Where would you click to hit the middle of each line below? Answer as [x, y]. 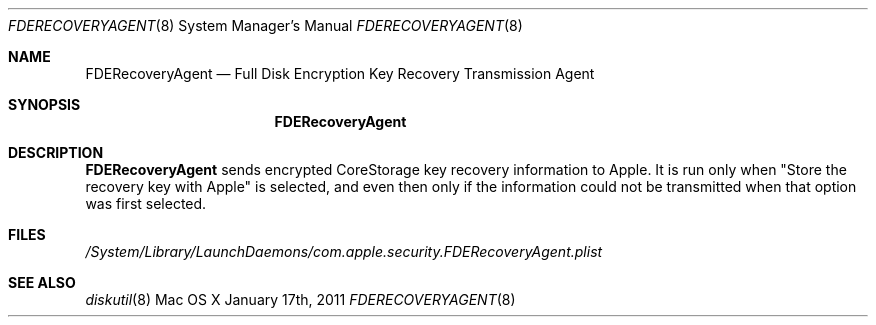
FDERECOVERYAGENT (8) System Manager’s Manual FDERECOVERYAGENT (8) [265, 25]
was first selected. [146, 203]
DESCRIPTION [56, 152]
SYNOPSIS [44, 104]
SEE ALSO [42, 282]
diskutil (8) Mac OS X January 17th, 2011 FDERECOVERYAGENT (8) [300, 299]
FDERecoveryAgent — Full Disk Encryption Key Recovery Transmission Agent [340, 73]
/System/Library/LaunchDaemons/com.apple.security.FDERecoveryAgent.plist [344, 251]
